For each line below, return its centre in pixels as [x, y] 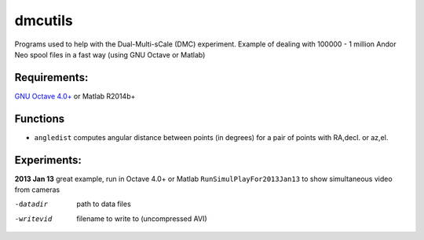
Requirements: [51, 78]
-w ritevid [33, 219]
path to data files [104, 204]
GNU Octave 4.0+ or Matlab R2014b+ [75, 96]
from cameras [37, 190]
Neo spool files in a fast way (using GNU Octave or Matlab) [110, 54]
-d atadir [31, 204]
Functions [40, 118]
